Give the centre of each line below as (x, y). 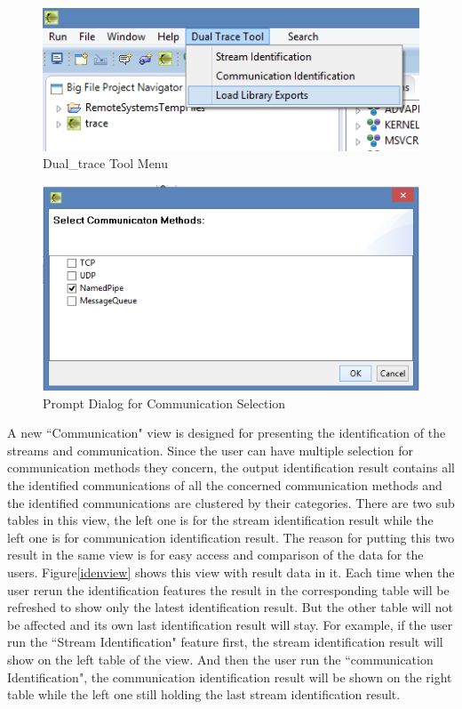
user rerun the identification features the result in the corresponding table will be (228, 589)
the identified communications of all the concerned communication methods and (225, 485)
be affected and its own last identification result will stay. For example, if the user (230, 624)
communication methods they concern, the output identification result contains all (231, 467)
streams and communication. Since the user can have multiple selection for (210, 450)
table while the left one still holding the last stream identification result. (204, 694)
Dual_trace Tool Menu (106, 163)
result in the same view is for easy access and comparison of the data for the (215, 555)
